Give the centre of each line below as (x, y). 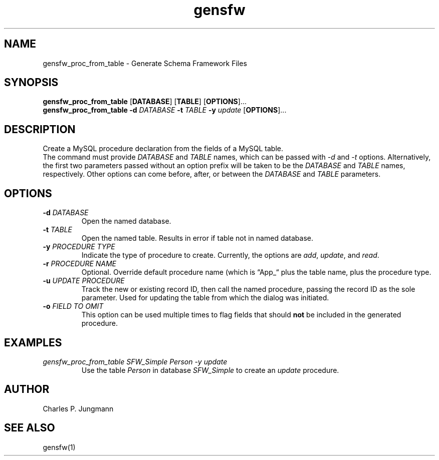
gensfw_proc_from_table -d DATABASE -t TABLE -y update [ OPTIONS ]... (165, 110)
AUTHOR (27, 389)
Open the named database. (126, 221)
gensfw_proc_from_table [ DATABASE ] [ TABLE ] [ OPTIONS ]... (145, 102)
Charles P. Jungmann (78, 408)
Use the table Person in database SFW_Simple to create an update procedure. (210, 370)
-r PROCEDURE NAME (80, 264)
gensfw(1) (59, 447)
